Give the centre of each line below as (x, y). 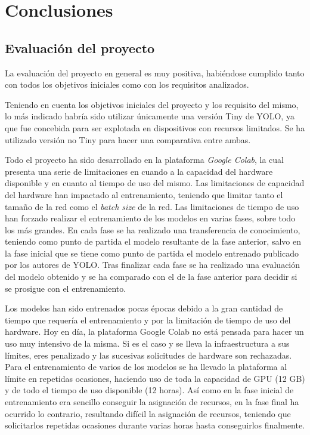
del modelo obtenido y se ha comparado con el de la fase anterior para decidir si (151, 277)
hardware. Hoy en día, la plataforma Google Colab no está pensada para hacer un (154, 331)
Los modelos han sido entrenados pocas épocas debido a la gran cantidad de (144, 308)
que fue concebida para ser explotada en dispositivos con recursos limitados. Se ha (155, 127)
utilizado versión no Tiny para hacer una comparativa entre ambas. (128, 139)
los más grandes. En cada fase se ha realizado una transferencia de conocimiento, (153, 229)
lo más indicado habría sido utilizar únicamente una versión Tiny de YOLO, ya (150, 116)
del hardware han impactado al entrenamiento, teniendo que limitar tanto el (144, 194)
